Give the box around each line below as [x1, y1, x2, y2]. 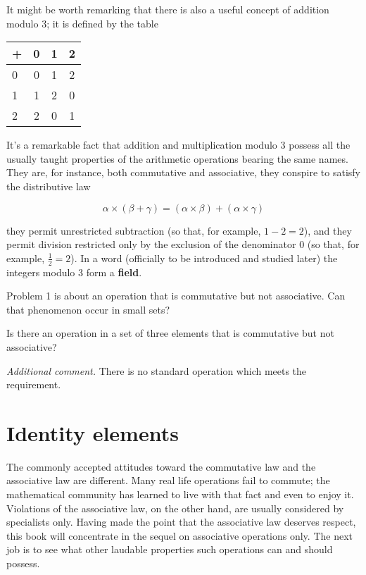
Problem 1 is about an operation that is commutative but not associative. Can [6, 288, 346, 303]
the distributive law [6, 178, 91, 193]
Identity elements [6, 418, 179, 447]
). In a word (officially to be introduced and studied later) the [70, 250, 338, 265]
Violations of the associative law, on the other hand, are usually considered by [6, 500, 344, 515]
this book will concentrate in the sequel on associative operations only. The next [6, 528, 353, 543]
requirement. [6, 377, 61, 392]
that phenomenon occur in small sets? [6, 302, 170, 316]
